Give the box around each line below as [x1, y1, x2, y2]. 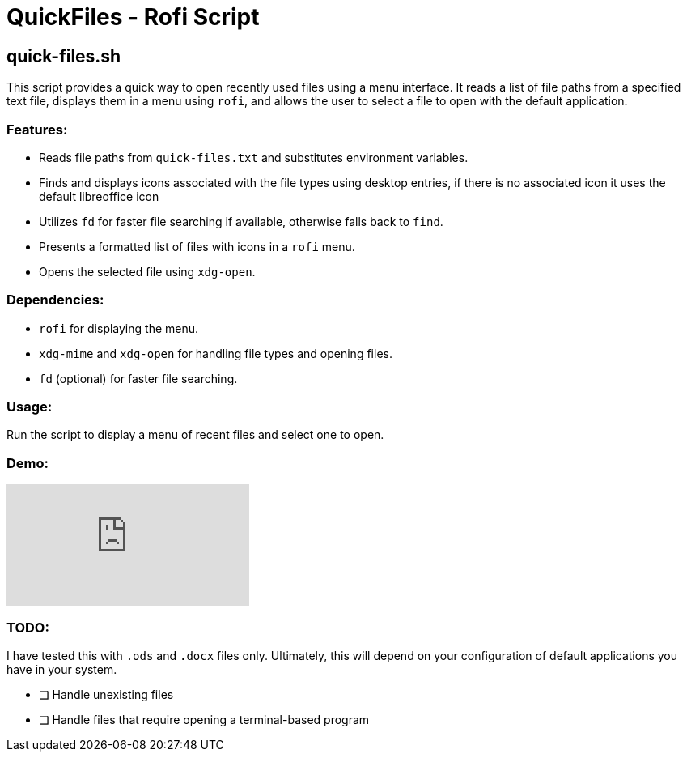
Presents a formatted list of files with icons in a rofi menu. [39, 239, 355, 253]
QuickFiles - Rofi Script [6, 3, 260, 31]
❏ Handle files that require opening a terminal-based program [39, 712, 370, 726]
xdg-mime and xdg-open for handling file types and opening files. [39, 346, 392, 360]
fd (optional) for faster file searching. [39, 371, 238, 385]
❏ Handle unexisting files [39, 687, 174, 701]
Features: [6, 121, 68, 138]
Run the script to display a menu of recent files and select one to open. [6, 428, 384, 442]
